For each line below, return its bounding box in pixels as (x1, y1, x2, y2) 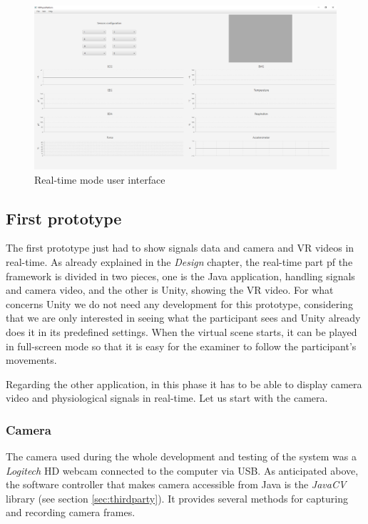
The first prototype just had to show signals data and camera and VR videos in (6, 240, 354, 255)
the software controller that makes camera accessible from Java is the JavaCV (6, 477, 347, 492)
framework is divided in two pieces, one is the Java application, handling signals (6, 268, 355, 283)
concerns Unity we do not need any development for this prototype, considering (6, 296, 353, 311)
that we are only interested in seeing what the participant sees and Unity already (6, 310, 361, 325)
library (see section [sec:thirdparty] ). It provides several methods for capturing (6, 490, 348, 505)
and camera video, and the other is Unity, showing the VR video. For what (6, 282, 334, 297)
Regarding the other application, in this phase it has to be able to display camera (6, 376, 362, 391)
